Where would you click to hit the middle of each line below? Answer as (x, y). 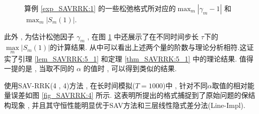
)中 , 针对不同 (185, 85)
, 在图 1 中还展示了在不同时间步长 (143, 36)
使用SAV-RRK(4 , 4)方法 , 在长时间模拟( (70, 85)
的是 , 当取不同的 (46, 68)
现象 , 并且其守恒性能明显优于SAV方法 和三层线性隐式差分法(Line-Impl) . (128, 105)
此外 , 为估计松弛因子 (39, 36)
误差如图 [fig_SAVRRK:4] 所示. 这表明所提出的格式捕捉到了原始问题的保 (129, 95)
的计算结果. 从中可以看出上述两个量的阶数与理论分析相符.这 (148, 47)
